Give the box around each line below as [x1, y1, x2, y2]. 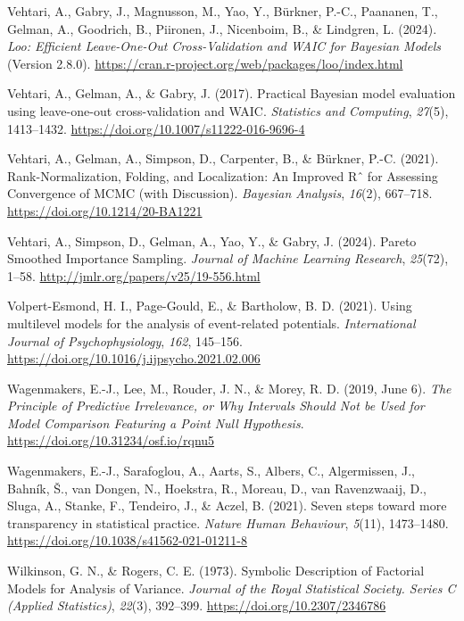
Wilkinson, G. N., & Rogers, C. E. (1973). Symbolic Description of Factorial [7, 561, 425, 580]
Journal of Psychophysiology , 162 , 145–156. [7, 331, 243, 350]
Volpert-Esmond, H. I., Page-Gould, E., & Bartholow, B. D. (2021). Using [7, 296, 412, 315]
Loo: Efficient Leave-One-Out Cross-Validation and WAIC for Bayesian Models [7, 37, 441, 55]
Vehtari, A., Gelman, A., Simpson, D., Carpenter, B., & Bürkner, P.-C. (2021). [7, 149, 439, 168]
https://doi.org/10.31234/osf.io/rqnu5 [7, 431, 215, 450]
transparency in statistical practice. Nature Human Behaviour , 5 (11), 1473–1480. [7, 513, 449, 532]
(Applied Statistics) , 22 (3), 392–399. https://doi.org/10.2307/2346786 [7, 596, 386, 615]
